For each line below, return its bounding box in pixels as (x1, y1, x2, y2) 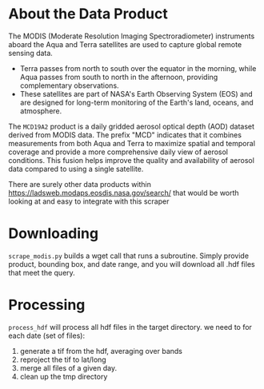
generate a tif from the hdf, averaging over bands (19, 346, 182, 355)
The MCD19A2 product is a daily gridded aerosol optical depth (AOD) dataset (8, 121, 254, 131)
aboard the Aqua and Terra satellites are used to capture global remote (8, 39, 242, 49)
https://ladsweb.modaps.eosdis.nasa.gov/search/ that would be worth (8, 188, 239, 197)
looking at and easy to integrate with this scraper (8, 196, 170, 206)
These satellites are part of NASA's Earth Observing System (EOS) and (19, 89, 254, 98)
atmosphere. (19, 105, 62, 116)
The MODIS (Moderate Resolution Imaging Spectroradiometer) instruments (8, 31, 255, 41)
